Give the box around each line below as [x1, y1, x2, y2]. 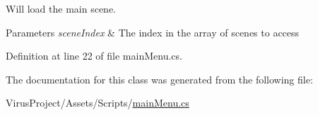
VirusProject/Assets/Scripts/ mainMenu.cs [6, 95, 189, 110]
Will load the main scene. [6, 1, 117, 15]
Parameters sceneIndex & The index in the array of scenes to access [6, 25, 300, 39]
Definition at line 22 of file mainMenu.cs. [6, 48, 182, 63]
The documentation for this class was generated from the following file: [6, 72, 313, 86]
